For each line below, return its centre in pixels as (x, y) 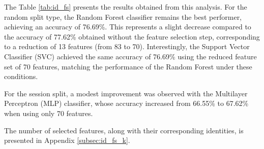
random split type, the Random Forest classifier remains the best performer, (123, 16)
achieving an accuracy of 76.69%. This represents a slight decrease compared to (128, 27)
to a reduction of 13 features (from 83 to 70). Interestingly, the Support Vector (127, 46)
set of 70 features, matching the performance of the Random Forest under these (128, 66)
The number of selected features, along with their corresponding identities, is (124, 130)
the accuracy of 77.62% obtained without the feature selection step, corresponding (132, 36)
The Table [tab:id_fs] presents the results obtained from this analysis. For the (126, 7)
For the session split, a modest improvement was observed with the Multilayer (126, 93)
